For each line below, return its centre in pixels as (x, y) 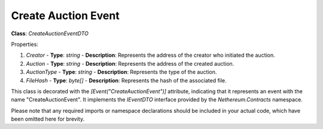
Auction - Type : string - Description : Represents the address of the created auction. (130, 63)
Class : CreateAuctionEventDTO (50, 33)
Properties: (25, 44)
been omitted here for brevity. (48, 119)
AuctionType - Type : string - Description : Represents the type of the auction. (121, 72)
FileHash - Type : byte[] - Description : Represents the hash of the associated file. (126, 80)
